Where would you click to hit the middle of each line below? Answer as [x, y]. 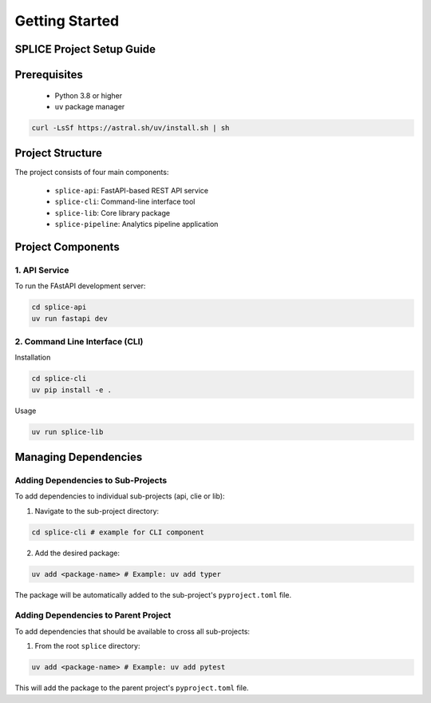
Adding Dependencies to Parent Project [93, 615]
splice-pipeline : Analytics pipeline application [136, 224]
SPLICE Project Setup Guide [85, 49]
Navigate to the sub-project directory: [97, 510]
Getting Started [67, 21]
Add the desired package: [77, 553]
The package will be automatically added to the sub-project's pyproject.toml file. [153, 594]
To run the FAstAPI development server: [80, 286]
